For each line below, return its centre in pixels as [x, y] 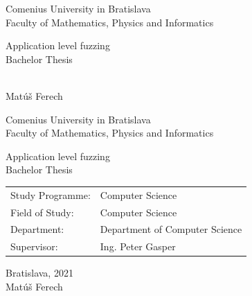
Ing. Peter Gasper [138, 246]
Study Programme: [51, 194]
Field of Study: [42, 212]
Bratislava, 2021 [39, 273]
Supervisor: [34, 246]
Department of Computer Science [171, 229]
